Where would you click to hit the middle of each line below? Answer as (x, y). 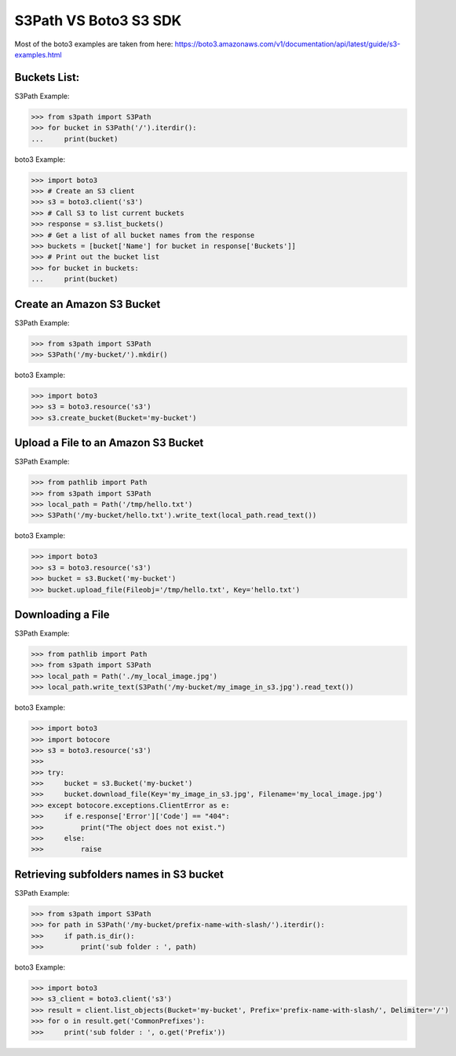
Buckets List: (47, 77)
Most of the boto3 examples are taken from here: (94, 44)
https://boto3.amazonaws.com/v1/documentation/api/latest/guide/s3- (287, 44)
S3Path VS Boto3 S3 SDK (98, 20)
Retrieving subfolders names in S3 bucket (119, 874)
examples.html (38, 54)
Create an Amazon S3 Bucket (88, 304)
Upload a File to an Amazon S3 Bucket (109, 443)
